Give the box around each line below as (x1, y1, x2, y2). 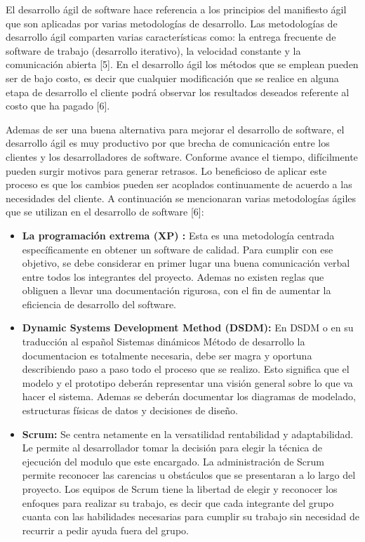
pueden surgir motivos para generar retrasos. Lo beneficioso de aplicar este (6, 163, 327, 178)
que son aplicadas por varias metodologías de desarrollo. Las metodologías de (6, 15, 338, 30)
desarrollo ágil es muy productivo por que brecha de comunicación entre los (6, 135, 330, 150)
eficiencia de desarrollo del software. (22, 296, 176, 311)
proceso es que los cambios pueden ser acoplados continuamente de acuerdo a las (6, 177, 352, 192)
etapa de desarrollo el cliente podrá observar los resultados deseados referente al (6, 84, 350, 99)
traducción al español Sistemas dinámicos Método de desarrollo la (22, 334, 305, 349)
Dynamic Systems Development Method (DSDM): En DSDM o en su (22, 320, 354, 335)
